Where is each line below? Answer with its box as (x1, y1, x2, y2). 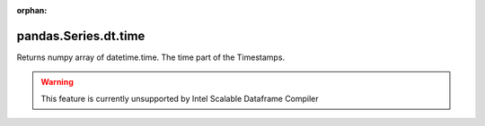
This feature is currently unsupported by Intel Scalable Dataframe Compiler (40, 93, 319, 104)
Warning (40, 77, 74, 88)
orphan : (16, 5, 48, 15)
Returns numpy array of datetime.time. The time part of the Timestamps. (16, 52, 286, 63)
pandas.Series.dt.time (16, 28, 145, 44)
